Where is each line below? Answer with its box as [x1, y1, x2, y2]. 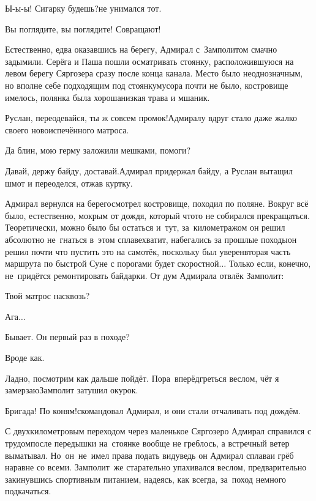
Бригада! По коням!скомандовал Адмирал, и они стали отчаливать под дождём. [5, 404, 301, 417]
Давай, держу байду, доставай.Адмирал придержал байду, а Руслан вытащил [5, 164, 293, 177]
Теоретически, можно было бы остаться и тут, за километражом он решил [5, 221, 285, 234]
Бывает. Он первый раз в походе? [5, 330, 130, 343]
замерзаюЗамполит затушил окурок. [5, 384, 138, 396]
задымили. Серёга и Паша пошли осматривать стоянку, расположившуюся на [5, 54, 294, 67]
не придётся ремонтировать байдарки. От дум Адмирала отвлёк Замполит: [5, 269, 284, 281]
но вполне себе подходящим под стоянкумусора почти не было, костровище [5, 78, 288, 91]
